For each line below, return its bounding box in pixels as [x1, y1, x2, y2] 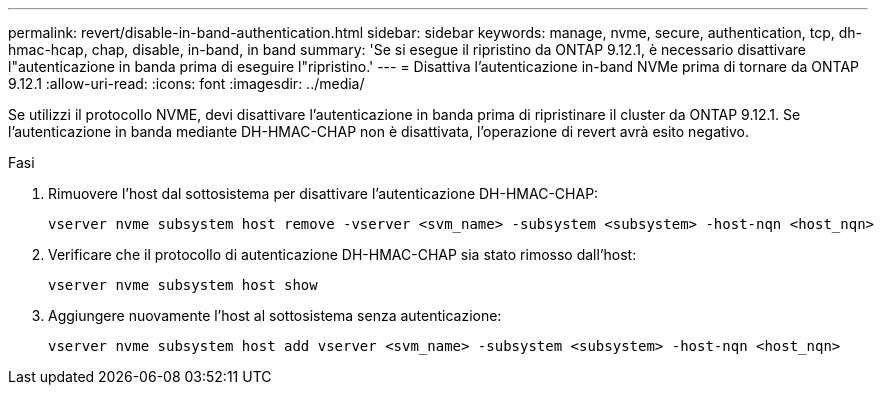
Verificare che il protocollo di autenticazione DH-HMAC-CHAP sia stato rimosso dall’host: [48, 246, 637, 263]
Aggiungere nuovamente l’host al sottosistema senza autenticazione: [48, 307, 502, 324]
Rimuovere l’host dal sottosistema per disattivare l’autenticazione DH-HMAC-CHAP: [48, 185, 599, 202]
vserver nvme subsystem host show [48, 277, 318, 293]
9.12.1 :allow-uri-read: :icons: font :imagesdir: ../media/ [8, 75, 365, 92]
